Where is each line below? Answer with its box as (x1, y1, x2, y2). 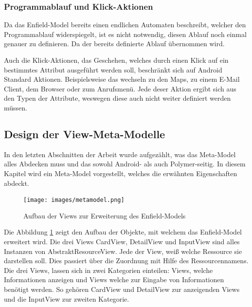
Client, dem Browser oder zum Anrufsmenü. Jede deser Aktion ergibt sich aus (4, 83, 236, 93)
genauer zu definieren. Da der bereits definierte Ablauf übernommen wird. (4, 38, 225, 49)
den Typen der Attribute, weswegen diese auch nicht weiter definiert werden (4, 93, 231, 103)
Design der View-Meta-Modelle (4, 126, 165, 141)
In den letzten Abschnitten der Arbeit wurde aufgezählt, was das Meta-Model (4, 149, 236, 159)
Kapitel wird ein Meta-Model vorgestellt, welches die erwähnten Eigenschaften (4, 168, 237, 178)
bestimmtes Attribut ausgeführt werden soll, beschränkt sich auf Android (4, 64, 222, 74)
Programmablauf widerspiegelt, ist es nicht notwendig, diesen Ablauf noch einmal (4, 29, 247, 39)
